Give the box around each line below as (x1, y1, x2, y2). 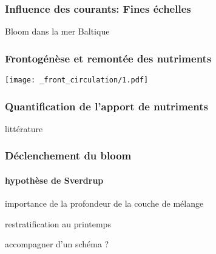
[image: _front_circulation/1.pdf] (5, 76, 149, 85)
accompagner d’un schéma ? (5, 238, 109, 250)
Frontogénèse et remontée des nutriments (5, 50, 212, 65)
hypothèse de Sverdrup (5, 173, 104, 186)
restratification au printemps (5, 217, 111, 230)
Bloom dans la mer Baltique (5, 25, 110, 38)
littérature (5, 122, 43, 135)
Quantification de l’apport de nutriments (5, 98, 208, 113)
